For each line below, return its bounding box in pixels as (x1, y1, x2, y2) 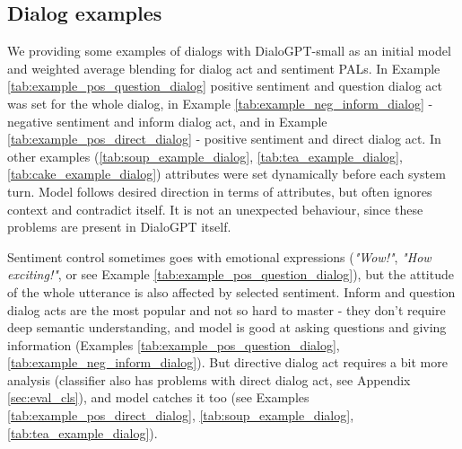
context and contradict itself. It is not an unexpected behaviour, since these (7, 199, 423, 218)
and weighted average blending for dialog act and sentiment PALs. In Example (7, 58, 440, 77)
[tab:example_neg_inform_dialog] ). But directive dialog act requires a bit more (7, 353, 448, 372)
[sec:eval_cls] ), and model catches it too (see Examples (7, 388, 309, 407)
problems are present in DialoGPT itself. (7, 217, 231, 236)
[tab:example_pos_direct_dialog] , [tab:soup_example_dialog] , (7, 406, 354, 425)
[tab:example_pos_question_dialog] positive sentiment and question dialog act (7, 76, 442, 95)
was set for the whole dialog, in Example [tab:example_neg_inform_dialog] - (7, 93, 433, 112)
